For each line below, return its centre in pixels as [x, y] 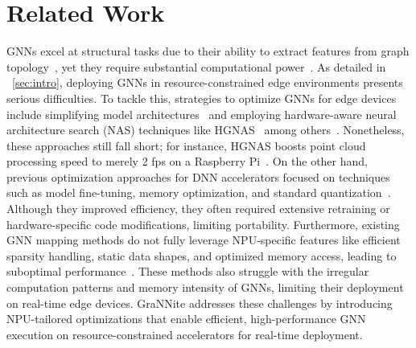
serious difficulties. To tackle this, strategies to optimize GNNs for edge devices [202, 98]
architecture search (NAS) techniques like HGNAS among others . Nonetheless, [206, 130]
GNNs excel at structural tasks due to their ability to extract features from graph [208, 51]
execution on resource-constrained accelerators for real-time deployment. [185, 334]
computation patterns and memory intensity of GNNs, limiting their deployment [205, 287]
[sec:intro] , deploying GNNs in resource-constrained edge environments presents [208, 82]
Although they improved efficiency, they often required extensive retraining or [198, 209]
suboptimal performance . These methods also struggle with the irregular [188, 271]
